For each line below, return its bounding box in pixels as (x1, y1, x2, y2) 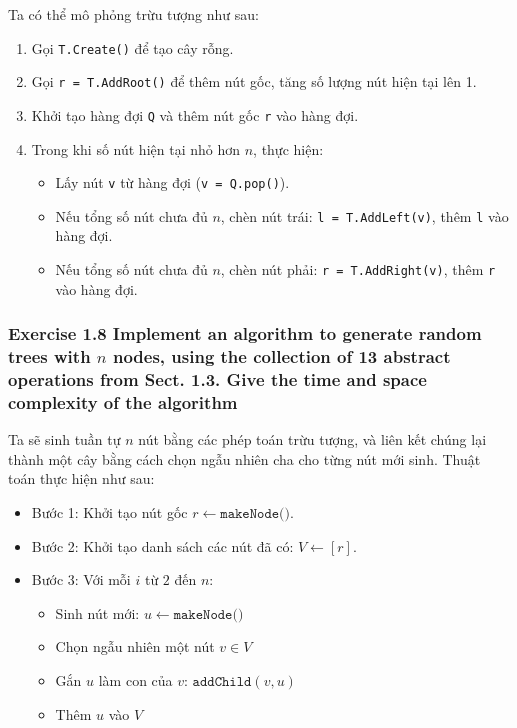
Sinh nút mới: (55, 602, 140, 623)
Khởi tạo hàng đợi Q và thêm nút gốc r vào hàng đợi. (31, 104, 359, 125)
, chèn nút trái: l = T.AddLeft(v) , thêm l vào (220, 205, 509, 226)
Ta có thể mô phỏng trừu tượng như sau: (8, 4, 259, 24)
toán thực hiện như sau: (8, 468, 155, 489)
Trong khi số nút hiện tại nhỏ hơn (31, 138, 241, 159)
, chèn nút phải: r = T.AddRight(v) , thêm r (220, 259, 496, 280)
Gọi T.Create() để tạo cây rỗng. (31, 37, 234, 58)
